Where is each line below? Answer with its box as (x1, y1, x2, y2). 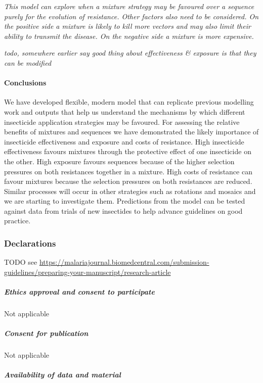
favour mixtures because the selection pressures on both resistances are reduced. (4, 176, 252, 186)
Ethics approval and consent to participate (4, 286, 155, 297)
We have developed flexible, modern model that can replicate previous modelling (4, 97, 254, 107)
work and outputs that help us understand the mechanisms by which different (4, 106, 245, 117)
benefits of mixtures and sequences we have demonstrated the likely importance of (4, 126, 259, 137)
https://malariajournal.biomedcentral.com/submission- (39, 257, 209, 267)
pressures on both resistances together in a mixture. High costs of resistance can (4, 166, 252, 176)
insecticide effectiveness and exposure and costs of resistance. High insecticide (4, 136, 244, 147)
